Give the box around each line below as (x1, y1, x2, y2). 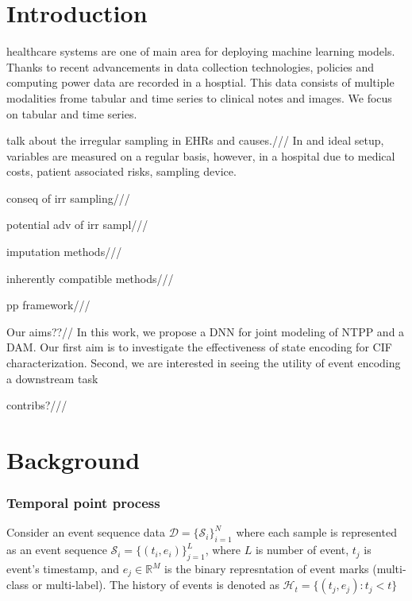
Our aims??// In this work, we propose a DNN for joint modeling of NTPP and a (6, 323, 405, 339)
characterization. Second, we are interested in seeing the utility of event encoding (6, 355, 401, 371)
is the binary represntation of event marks (164, 560, 369, 576)
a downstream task (6, 370, 98, 386)
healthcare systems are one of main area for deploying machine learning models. (6, 43, 395, 60)
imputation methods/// (6, 243, 122, 260)
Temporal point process (6, 493, 160, 513)
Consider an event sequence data (6, 524, 166, 541)
